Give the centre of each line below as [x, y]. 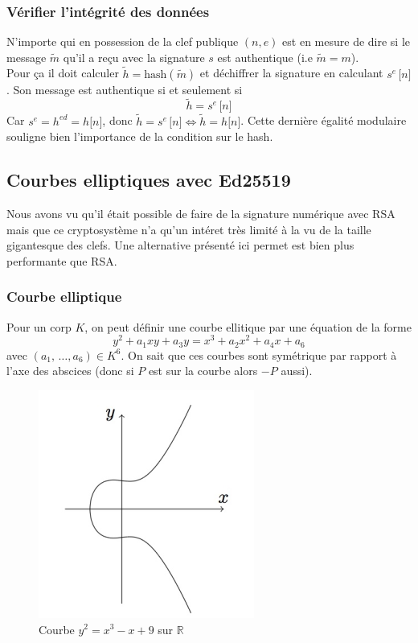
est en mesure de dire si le [346, 41]
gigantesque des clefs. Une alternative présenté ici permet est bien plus [180, 245]
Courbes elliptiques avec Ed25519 [149, 180]
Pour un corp [39, 326]
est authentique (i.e [265, 57]
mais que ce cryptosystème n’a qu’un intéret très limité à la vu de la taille [189, 229]
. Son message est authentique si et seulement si [125, 89]
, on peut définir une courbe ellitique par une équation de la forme [248, 326]
